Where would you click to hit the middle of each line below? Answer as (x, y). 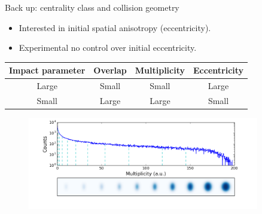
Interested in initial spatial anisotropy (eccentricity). (115, 27)
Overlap (110, 70)
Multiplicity (160, 70)
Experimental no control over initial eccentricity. (108, 48)
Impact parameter (47, 70)
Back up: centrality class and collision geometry (92, 7)
